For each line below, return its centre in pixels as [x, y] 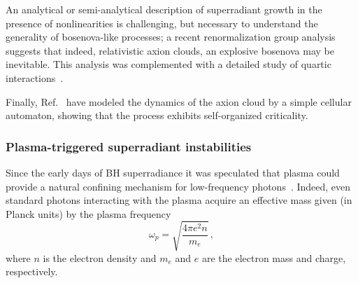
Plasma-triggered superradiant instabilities [129, 146]
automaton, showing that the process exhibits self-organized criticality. [157, 115]
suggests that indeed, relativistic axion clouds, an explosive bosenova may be [170, 50]
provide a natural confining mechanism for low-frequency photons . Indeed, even [178, 186]
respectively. [32, 271]
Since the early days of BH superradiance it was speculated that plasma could [173, 172]
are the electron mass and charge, [274, 257]
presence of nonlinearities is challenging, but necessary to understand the [162, 23]
